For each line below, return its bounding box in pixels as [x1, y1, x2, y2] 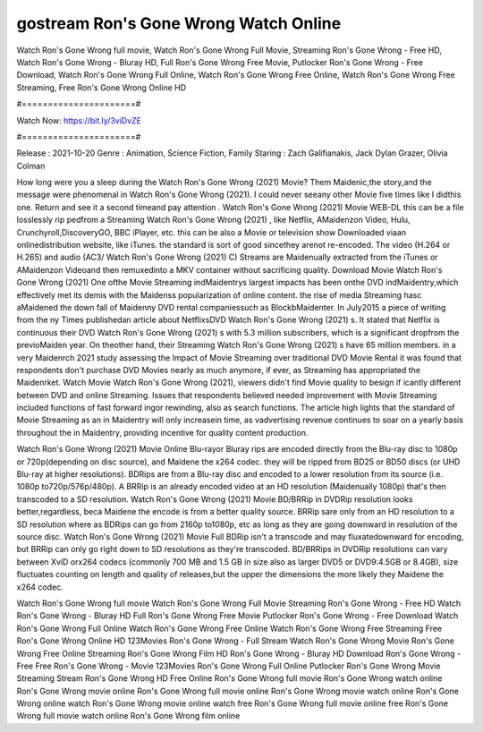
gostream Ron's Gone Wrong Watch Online [16, 13, 342, 33]
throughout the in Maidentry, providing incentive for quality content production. [16, 427, 309, 438]
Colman [16, 160, 46, 171]
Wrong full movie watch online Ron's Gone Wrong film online [16, 711, 241, 721]
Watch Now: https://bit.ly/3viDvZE [16, 115, 142, 125]
